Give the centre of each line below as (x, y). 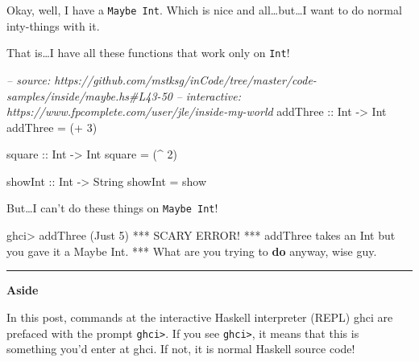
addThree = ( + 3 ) (52, 127)
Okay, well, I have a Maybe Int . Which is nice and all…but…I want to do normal (204, 10)
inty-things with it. (53, 25)
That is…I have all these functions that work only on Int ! (148, 53)
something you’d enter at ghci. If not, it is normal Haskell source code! (181, 349)
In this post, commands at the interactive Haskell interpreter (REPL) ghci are (200, 317)
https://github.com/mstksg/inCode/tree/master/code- (185, 79)
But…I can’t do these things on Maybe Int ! (112, 208)
